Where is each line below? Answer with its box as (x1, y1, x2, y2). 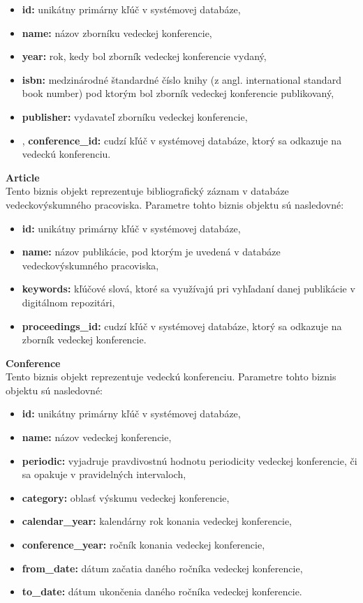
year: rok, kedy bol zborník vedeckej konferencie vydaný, (22, 49, 267, 64)
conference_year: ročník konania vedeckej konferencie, (22, 537, 265, 552)
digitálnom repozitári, (22, 295, 115, 309)
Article (6, 170, 40, 184)
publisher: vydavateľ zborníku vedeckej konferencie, (22, 109, 248, 124)
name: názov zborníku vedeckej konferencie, (22, 25, 212, 40)
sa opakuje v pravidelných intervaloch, (22, 467, 186, 482)
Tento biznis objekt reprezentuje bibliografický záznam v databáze (6, 184, 289, 198)
